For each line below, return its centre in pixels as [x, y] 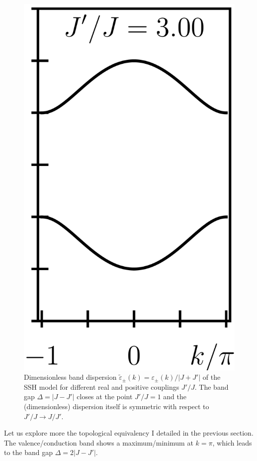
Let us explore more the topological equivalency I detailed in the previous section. [129, 433]
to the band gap [29, 452]
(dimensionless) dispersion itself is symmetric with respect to [117, 406]
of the [212, 377]
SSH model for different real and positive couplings [102, 386]
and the [175, 396]
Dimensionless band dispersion [70, 377]
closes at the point [105, 396]
